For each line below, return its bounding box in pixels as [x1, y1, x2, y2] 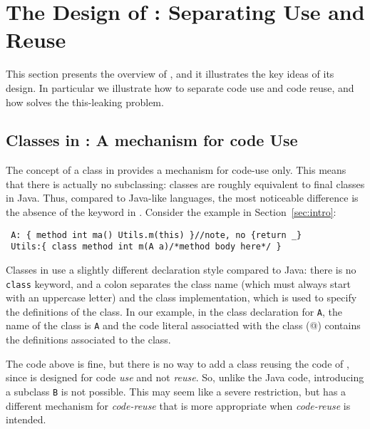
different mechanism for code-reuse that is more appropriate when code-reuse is [6, 398, 351, 413]
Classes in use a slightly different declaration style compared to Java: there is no [6, 262, 356, 276]
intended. [6, 412, 46, 427]
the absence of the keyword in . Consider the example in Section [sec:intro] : [6, 205, 336, 219]
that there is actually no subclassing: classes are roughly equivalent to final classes [6, 176, 365, 191]
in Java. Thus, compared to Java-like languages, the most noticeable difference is [6, 190, 359, 205]
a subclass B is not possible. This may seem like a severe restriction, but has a [6, 383, 346, 398]
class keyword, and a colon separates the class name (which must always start [6, 276, 351, 291]
